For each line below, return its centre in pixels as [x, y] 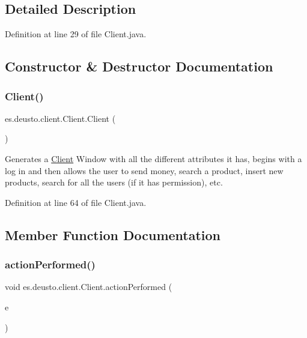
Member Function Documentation [113, 234]
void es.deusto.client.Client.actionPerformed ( [89, 287]
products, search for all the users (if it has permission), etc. [114, 182]
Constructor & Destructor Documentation [139, 66]
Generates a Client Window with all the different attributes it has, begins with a [153, 158]
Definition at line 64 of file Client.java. [76, 202]
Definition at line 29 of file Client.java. [76, 34]
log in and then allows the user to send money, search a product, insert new [144, 170]
